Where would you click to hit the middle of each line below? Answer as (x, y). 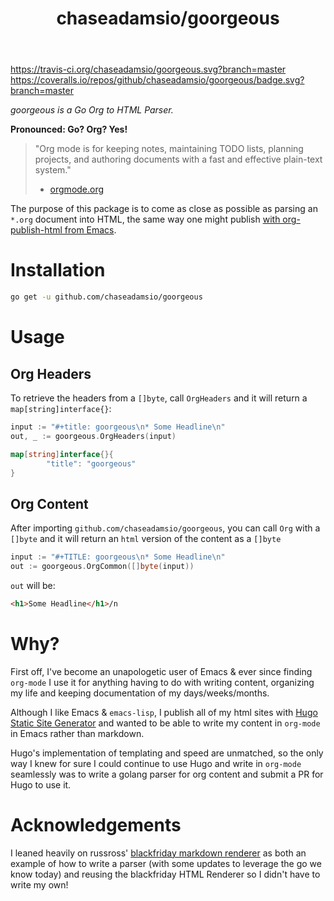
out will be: (33, 585)
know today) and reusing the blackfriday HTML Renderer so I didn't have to (165, 874)
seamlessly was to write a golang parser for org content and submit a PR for (167, 774)
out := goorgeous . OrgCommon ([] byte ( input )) (102, 567)
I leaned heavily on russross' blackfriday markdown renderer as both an (158, 853)
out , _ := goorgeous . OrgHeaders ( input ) (93, 436)
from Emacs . (90, 230)
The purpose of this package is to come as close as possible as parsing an (164, 209)
